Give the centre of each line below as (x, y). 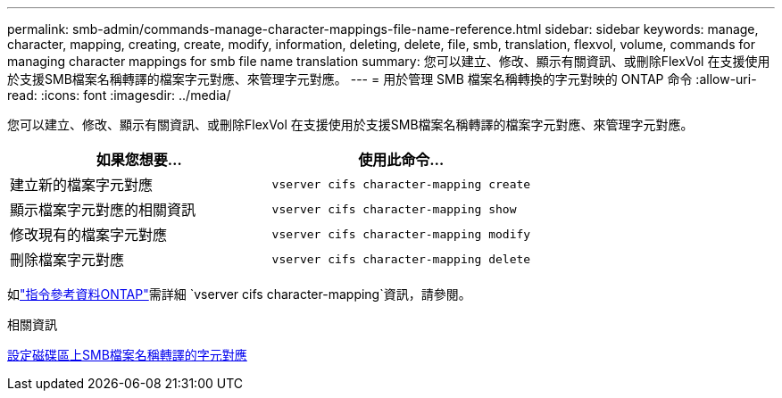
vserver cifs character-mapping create (401, 184)
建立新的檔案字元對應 (82, 185)
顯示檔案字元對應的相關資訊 (103, 210)
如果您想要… (139, 160)
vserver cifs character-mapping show (394, 209)
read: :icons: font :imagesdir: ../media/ (119, 95)
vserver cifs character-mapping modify (401, 234)
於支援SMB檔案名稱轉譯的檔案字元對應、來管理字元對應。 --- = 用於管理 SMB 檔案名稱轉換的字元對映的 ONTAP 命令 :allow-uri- (382, 79)
